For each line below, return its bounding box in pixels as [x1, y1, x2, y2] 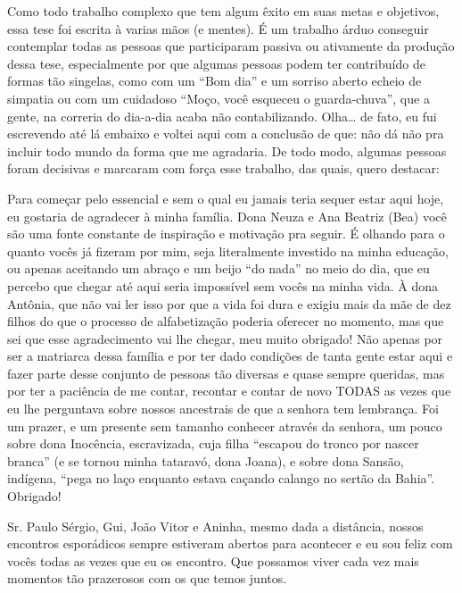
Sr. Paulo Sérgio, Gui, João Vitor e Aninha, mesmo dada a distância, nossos [7, 516, 424, 535]
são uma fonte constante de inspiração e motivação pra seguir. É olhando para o [7, 224, 445, 243]
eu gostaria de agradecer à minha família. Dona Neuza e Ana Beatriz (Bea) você [7, 206, 447, 225]
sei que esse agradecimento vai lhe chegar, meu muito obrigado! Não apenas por [7, 329, 443, 347]
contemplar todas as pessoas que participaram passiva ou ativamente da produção [7, 37, 455, 55]
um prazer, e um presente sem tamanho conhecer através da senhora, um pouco [7, 416, 442, 435]
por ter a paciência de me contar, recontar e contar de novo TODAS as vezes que [7, 381, 451, 400]
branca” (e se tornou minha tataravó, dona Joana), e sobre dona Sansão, [7, 451, 404, 470]
